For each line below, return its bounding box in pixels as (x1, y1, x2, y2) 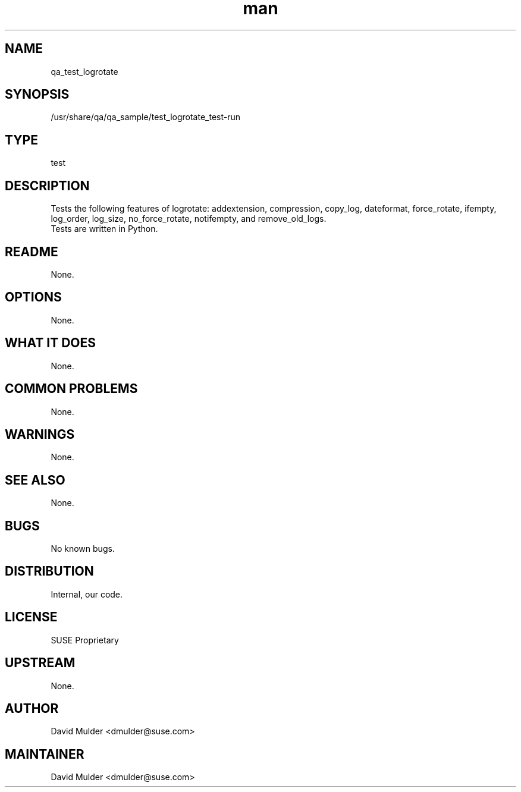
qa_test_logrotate (51, 66, 118, 77)
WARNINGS (5, 426, 75, 442)
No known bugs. (51, 543, 115, 554)
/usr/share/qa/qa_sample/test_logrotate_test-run (51, 112, 240, 122)
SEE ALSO (5, 472, 65, 488)
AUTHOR (5, 700, 59, 716)
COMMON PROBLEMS (5, 381, 138, 397)
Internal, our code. (51, 589, 123, 599)
